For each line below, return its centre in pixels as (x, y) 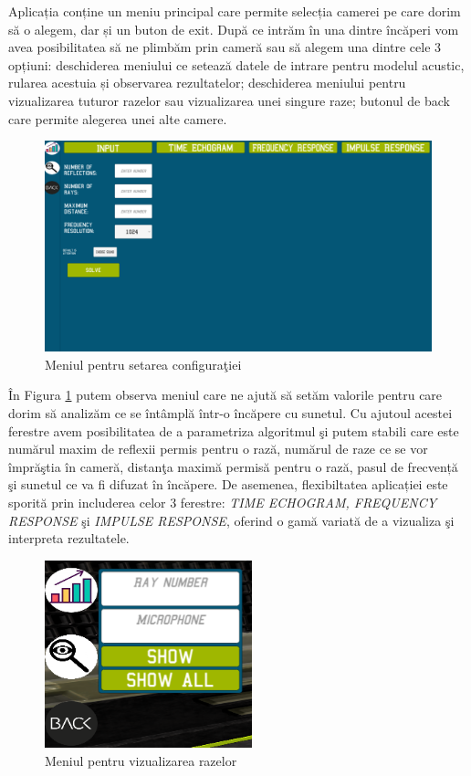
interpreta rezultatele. (69, 538)
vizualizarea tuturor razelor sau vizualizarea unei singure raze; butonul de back (229, 100)
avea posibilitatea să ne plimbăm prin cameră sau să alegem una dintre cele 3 (225, 47)
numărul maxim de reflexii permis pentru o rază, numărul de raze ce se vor (218, 449)
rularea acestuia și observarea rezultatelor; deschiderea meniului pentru (207, 83)
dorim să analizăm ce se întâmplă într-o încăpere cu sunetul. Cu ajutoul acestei (230, 412)
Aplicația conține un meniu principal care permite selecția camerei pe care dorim (235, 11)
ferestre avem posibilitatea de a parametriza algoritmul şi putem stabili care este (234, 430)
